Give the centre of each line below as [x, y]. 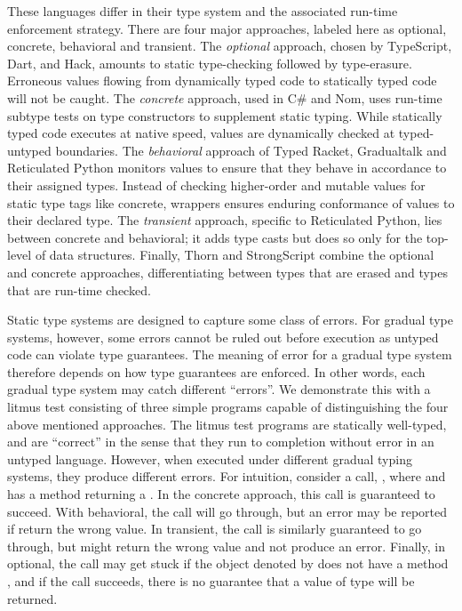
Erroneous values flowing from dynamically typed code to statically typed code [222, 80]
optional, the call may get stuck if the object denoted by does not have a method [228, 563]
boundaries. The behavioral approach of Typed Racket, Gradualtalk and [251, 150]
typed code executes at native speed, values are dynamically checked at [201, 133]
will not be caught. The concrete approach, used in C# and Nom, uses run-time [225, 97]
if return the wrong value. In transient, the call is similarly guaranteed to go [215, 529]
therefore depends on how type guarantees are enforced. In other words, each [216, 371]
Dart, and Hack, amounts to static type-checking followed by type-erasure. [210, 63]
